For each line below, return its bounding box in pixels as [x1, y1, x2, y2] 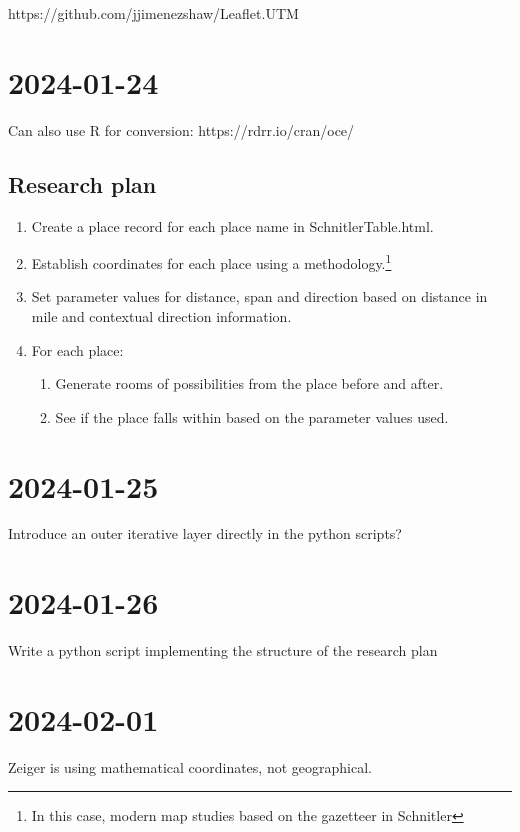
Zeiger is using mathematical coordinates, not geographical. [8, 756, 372, 777]
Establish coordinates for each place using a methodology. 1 [31, 250, 392, 273]
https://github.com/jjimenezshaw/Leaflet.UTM [8, 3, 299, 23]
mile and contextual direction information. [31, 305, 292, 326]
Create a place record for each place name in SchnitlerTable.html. [31, 215, 434, 236]
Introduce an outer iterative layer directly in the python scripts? [8, 523, 402, 544]
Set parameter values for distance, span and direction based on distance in [31, 286, 488, 307]
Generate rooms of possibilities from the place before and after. [55, 373, 444, 394]
